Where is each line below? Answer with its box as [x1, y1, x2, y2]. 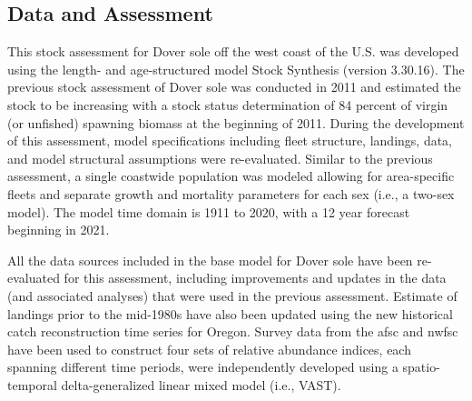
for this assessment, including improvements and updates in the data [64, 268, 447, 287]
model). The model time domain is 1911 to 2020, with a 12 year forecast [7, 202, 410, 221]
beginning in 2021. [7, 220, 110, 239]
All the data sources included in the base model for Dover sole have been [7, 250, 413, 269]
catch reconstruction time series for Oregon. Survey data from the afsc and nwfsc [7, 322, 458, 341]
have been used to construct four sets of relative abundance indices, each [7, 339, 411, 358]
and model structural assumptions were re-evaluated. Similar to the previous [7, 148, 433, 167]
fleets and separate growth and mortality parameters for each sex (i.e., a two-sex [7, 184, 455, 203]
